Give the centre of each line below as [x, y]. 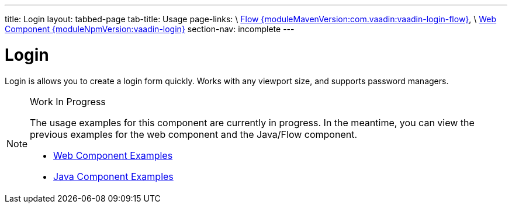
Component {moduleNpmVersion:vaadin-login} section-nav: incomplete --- [150, 29]
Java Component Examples [113, 176]
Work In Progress [68, 101]
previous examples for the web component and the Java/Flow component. [194, 134]
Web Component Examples [113, 155]
